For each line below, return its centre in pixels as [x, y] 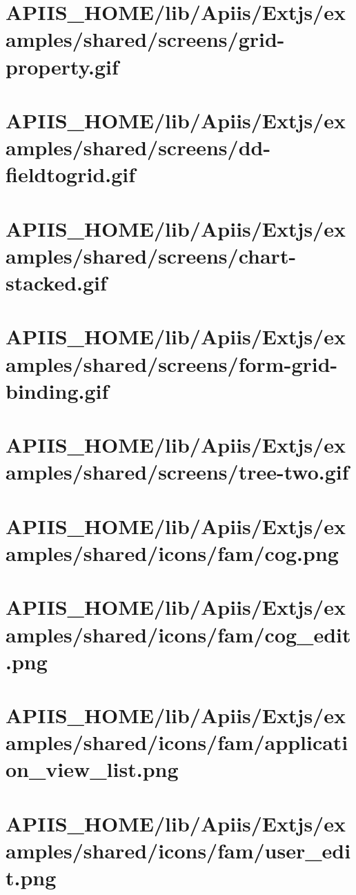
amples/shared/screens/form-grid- [172, 363]
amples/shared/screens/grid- [145, 39]
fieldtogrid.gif [71, 174]
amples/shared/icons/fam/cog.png [172, 552]
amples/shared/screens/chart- [151, 255]
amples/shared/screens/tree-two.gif [177, 472]
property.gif [62, 66]
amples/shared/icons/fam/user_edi [178, 850]
